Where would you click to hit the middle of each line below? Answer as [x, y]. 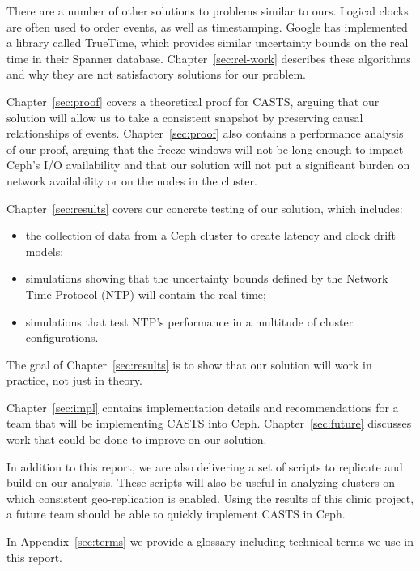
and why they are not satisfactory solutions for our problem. [156, 74]
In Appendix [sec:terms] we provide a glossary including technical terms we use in [210, 541]
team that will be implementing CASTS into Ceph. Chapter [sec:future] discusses [209, 423]
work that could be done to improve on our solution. [137, 439]
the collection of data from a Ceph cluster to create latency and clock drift [210, 235]
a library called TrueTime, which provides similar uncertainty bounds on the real [208, 43]
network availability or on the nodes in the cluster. [132, 180]
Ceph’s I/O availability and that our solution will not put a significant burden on [208, 165]
